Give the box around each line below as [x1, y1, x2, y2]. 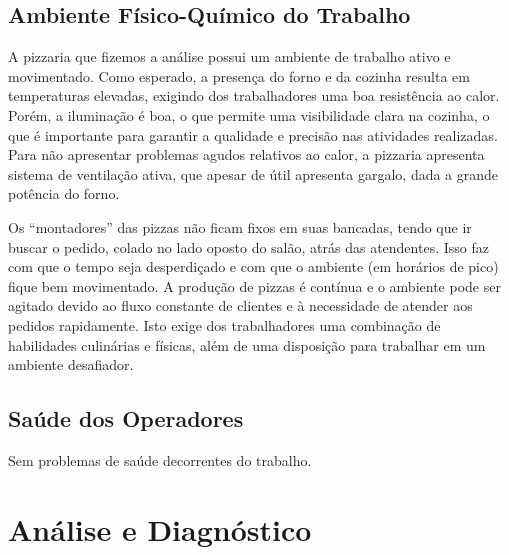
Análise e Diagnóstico [8, 508, 312, 549]
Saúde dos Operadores [8, 403, 244, 434]
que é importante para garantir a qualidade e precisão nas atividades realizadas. [8, 124, 498, 145]
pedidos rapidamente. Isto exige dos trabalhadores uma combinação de [8, 314, 441, 335]
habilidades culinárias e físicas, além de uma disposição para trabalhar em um [8, 334, 486, 355]
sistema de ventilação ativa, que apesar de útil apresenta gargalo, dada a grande [8, 163, 499, 184]
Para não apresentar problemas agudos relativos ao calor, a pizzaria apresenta [8, 144, 485, 165]
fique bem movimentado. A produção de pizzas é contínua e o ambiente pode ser [8, 275, 501, 296]
